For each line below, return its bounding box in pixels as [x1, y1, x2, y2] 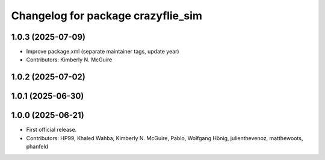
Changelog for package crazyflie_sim [11, 9, 203, 22]
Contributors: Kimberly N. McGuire [26, 56, 113, 63]
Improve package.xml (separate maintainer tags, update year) [26, 48, 180, 55]
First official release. [26, 126, 77, 134]
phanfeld [26, 143, 48, 150]
